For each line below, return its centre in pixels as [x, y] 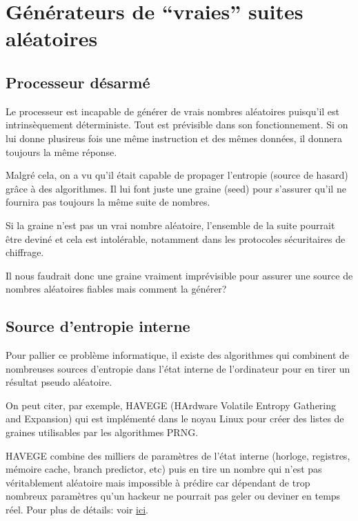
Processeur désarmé [78, 82]
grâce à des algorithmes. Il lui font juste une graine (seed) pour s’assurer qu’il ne [176, 188]
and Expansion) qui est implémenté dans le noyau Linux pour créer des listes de [175, 419]
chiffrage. [25, 252]
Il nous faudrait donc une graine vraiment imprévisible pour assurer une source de [179, 275]
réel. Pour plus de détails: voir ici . [77, 510]
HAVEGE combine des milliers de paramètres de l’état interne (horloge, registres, [178, 455]
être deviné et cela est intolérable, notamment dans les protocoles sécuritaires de [176, 238]
